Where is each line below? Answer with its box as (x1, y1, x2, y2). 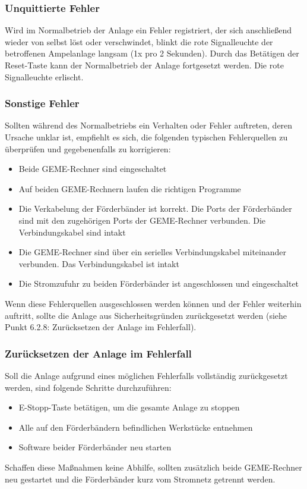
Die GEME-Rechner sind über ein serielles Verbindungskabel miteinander (18, 246, 286, 258)
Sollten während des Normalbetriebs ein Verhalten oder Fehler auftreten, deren (5, 119, 293, 131)
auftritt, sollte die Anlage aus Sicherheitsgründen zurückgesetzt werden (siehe (5, 309, 287, 321)
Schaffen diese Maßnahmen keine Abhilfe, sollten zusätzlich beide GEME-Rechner (5, 460, 302, 473)
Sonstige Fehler (5, 96, 80, 111)
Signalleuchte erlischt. (5, 70, 84, 83)
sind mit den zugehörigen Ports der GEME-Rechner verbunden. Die (18, 214, 266, 226)
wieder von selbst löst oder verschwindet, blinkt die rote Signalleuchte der (5, 35, 273, 48)
